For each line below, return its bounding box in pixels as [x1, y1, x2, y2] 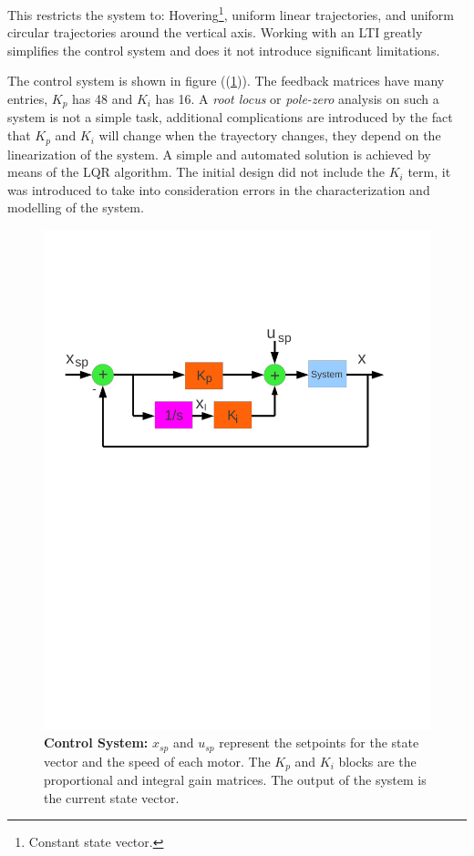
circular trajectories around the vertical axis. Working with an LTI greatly [7, 23, 423, 42]
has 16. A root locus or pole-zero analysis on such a [155, 89, 439, 108]
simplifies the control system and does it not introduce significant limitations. [7, 40, 440, 59]
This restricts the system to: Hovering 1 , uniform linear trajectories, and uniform [7, 3, 455, 24]
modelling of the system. [7, 198, 144, 217]
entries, [7, 89, 48, 108]
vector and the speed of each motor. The [44, 751, 271, 770]
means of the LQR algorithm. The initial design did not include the [7, 162, 385, 181]
